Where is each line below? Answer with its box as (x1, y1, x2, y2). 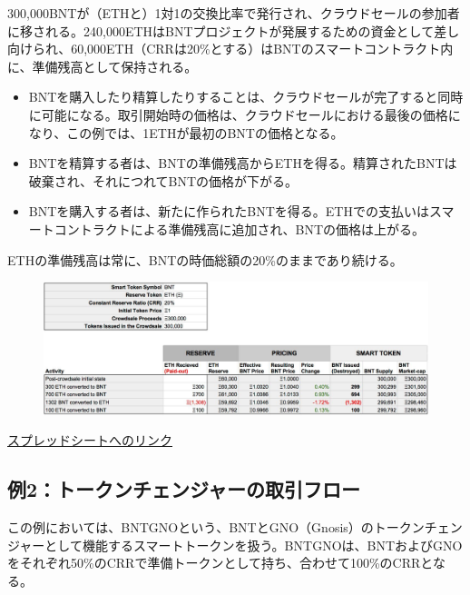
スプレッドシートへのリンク (7, 431, 172, 450)
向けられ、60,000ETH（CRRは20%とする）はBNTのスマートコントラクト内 (7, 39, 454, 58)
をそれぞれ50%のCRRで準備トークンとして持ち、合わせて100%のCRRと (7, 553, 433, 572)
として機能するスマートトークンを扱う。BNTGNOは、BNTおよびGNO (44, 535, 463, 554)
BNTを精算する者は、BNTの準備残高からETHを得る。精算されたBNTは (28, 154, 457, 173)
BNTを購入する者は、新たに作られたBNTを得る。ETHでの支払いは (28, 202, 429, 221)
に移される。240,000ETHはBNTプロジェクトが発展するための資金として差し (7, 21, 460, 40)
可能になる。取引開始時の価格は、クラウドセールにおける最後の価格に (41, 104, 461, 124)
